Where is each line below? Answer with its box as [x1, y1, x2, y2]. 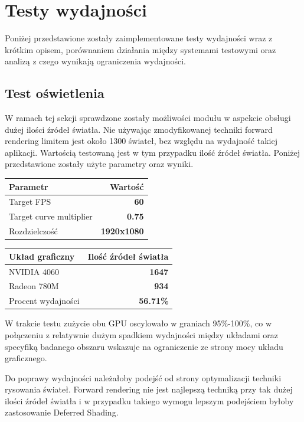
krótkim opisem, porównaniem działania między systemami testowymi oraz [5, 43, 276, 55]
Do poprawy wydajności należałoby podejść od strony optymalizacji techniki [5, 371, 282, 384]
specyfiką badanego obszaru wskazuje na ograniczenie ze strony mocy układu [5, 340, 283, 352]
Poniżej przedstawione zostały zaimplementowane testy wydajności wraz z [5, 32, 273, 44]
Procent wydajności [9, 295, 80, 307]
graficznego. [5, 352, 47, 364]
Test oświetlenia [5, 84, 104, 102]
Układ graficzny [9, 250, 75, 262]
